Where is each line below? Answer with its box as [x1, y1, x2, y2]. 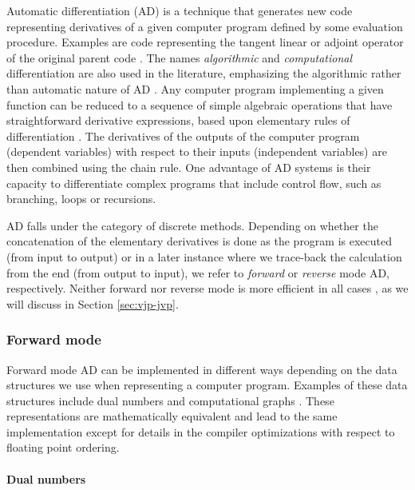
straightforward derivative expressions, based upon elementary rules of [6, 112, 350, 129]
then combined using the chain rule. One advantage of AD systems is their [6, 158, 371, 175]
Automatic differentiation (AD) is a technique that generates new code [6, 2, 353, 18]
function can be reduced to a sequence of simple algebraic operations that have [6, 96, 393, 113]
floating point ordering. [6, 439, 120, 456]
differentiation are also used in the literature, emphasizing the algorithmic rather [6, 65, 401, 82]
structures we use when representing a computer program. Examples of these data [6, 376, 408, 393]
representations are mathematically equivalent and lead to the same [6, 408, 338, 424]
